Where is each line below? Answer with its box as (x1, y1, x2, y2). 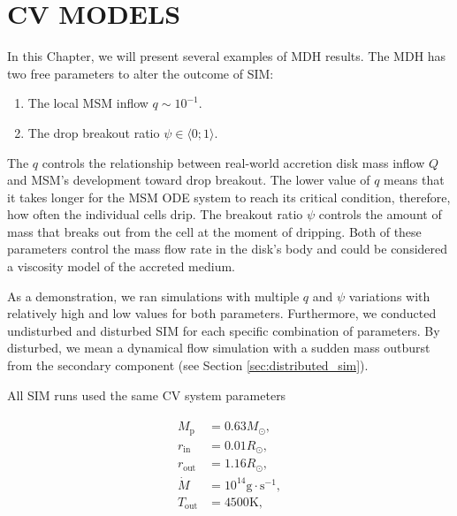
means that (384, 171, 445, 189)
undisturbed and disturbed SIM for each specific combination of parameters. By (7, 321, 440, 339)
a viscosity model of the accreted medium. (7, 257, 235, 276)
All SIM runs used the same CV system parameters (7, 385, 286, 404)
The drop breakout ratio (27, 123, 160, 141)
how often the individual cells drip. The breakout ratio (7, 205, 303, 224)
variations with (348, 286, 430, 305)
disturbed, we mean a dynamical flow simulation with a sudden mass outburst (7, 338, 430, 357)
